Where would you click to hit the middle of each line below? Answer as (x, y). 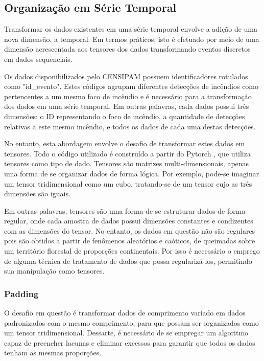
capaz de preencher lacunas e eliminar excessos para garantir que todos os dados (130, 342)
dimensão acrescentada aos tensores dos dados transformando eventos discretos (127, 49)
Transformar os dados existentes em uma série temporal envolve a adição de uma (131, 29)
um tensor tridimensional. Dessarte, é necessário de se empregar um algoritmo (126, 333)
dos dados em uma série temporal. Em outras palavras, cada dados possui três (127, 106)
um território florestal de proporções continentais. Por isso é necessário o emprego (132, 251)
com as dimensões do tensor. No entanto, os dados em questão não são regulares (130, 230)
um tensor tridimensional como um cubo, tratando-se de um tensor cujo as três (128, 183)
